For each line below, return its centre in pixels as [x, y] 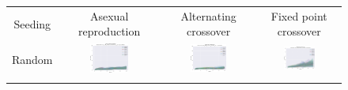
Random [32, 59]
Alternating [208, 15]
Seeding [32, 23]
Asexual [109, 15]
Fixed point [299, 15]
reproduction [109, 31]
